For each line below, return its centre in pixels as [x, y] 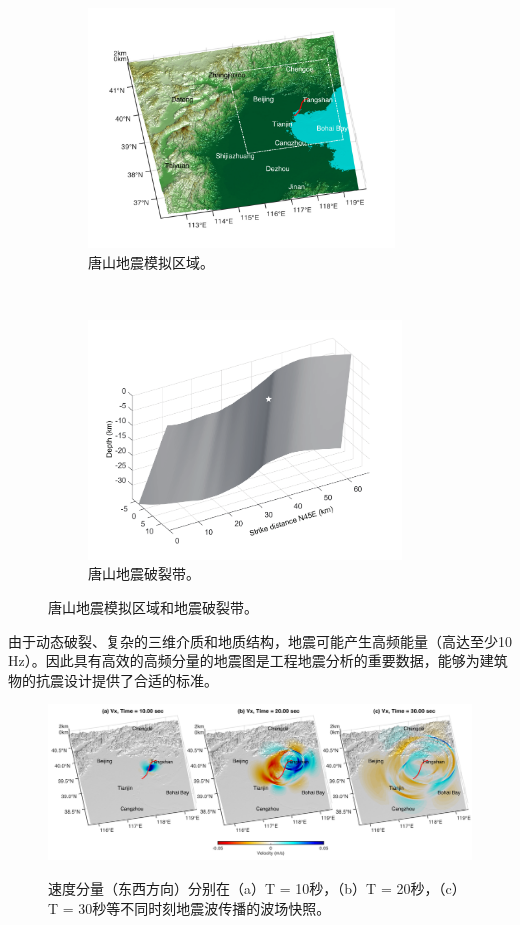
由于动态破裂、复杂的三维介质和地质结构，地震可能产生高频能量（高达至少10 [260, 640]
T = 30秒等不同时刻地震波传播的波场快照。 [189, 907]
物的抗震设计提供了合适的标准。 [113, 679]
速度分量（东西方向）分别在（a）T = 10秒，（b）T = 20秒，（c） [257, 888]
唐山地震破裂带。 [144, 573]
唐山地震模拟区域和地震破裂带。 [153, 606]
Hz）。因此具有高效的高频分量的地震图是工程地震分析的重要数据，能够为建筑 [258, 660]
